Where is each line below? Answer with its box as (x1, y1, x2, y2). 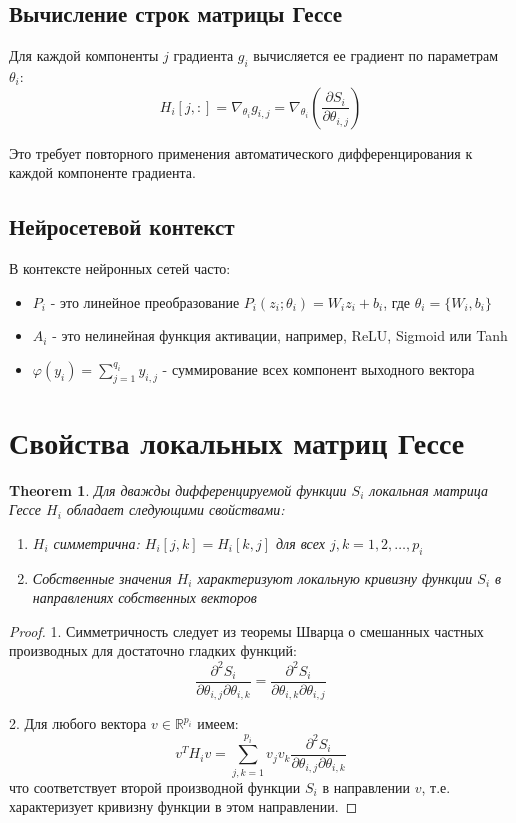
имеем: (197, 713, 239, 734)
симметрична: (53, 532, 140, 553)
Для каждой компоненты (9, 45, 159, 66)
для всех (276, 532, 325, 553)
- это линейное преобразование (50, 291, 240, 312)
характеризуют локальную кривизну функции (197, 567, 473, 588)
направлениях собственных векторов (32, 587, 257, 608)
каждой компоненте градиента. (9, 162, 196, 183)
